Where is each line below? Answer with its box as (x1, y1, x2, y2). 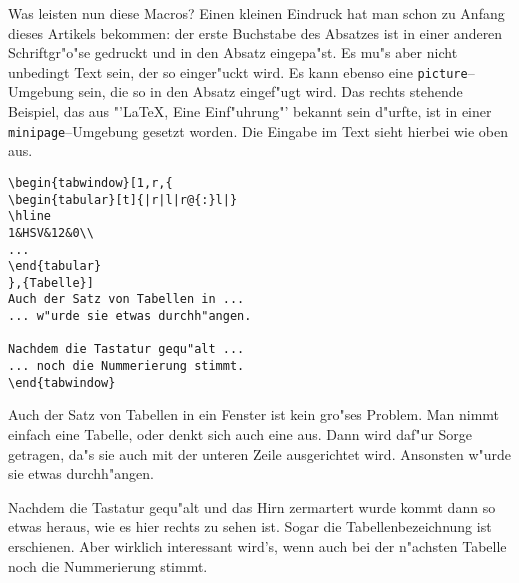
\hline (8, 209, 51, 224)
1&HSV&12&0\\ (8, 225, 94, 240)
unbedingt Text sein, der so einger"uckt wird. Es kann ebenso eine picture (8, 61, 468, 82)
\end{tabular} (8, 259, 102, 274)
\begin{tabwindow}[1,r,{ (8, 175, 173, 190)
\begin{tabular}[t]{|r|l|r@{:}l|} (8, 192, 238, 207)
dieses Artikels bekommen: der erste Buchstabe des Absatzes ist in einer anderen (8, 22, 503, 43)
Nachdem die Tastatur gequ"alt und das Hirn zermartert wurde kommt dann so (8, 496, 496, 517)
